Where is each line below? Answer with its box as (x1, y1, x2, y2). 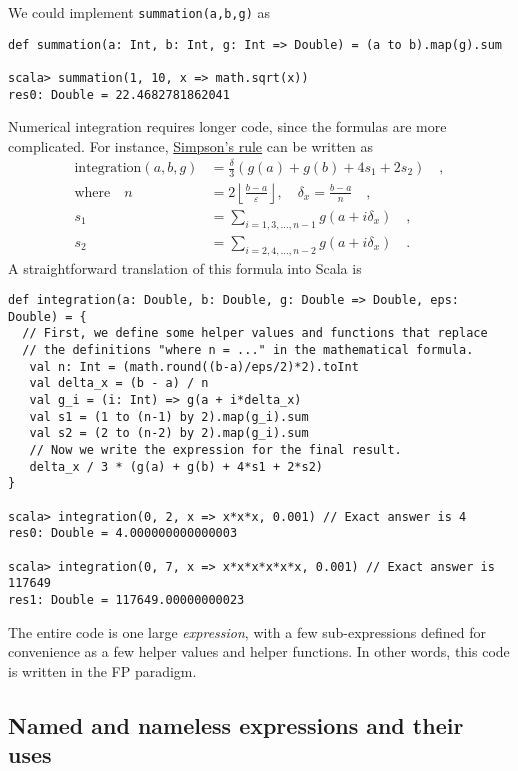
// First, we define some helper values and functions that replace (22, 326, 488, 341)
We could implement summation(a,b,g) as (8, 2, 271, 22)
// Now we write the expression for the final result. (29, 443, 402, 458)
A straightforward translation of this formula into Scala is (8, 257, 362, 278)
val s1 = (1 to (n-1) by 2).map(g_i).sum (29, 409, 309, 424)
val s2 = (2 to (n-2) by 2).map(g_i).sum (29, 426, 309, 441)
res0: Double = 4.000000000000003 (8, 526, 238, 541)
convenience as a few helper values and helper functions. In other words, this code (8, 641, 510, 662)
